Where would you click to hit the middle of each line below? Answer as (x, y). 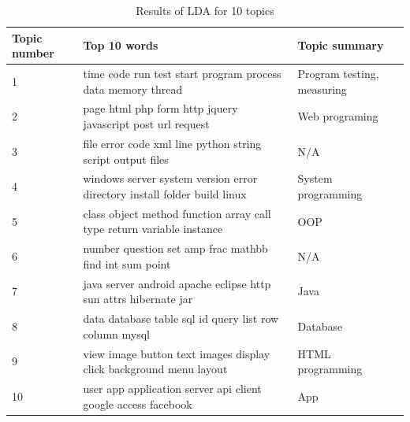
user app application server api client (172, 388)
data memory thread (133, 89)
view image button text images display (177, 353)
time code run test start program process (182, 74)
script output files (126, 159)
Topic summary (341, 45)
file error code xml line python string (172, 143)
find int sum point (127, 263)
